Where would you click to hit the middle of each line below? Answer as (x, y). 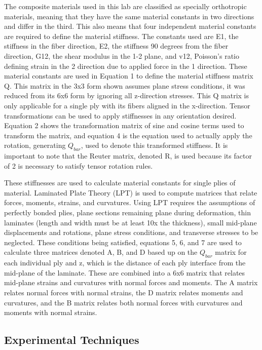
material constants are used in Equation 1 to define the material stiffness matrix (129, 76)
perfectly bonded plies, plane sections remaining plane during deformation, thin (127, 212)
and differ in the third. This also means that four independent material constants (130, 26)
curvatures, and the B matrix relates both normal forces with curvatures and (123, 302)
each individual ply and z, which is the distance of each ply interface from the (125, 263)
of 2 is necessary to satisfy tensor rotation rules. (79, 165)
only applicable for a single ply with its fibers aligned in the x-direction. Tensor (127, 105)
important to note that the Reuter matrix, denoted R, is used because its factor (128, 156)
